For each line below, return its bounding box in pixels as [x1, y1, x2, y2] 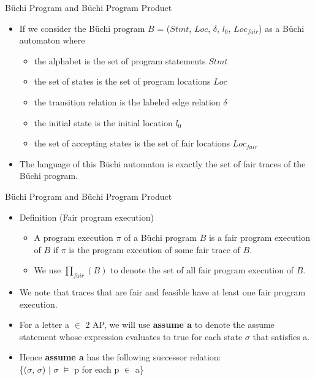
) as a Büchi [259, 21, 305, 34]
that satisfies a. [252, 330, 310, 343]
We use [34, 264, 61, 276]
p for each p [74, 363, 120, 376]
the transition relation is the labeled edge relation [34, 95, 221, 108]
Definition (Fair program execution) [19, 210, 154, 223]
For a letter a [19, 318, 69, 331]
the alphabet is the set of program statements [34, 54, 206, 67]
